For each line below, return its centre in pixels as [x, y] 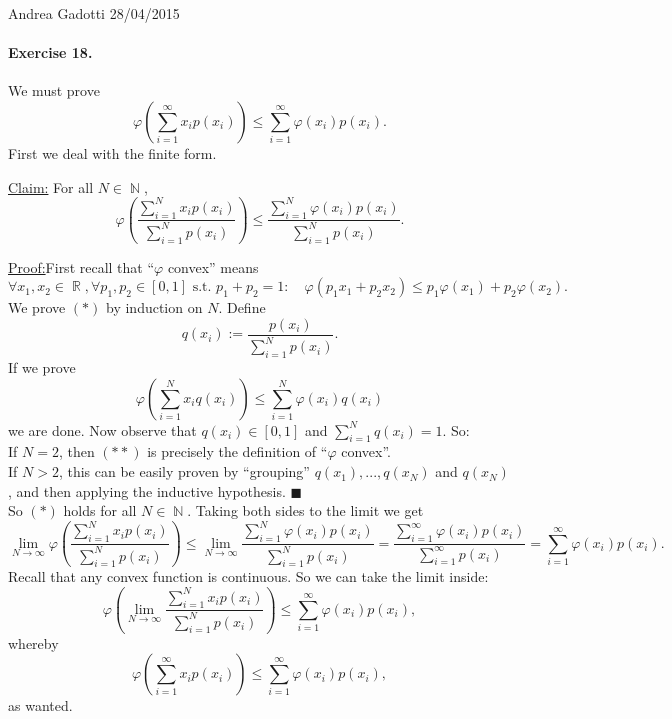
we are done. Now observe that [102, 429]
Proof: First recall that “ [81, 266]
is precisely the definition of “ [237, 451]
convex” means [213, 266]
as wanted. [40, 705]
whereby [33, 642]
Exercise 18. [50, 52]
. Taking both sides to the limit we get [305, 510]
